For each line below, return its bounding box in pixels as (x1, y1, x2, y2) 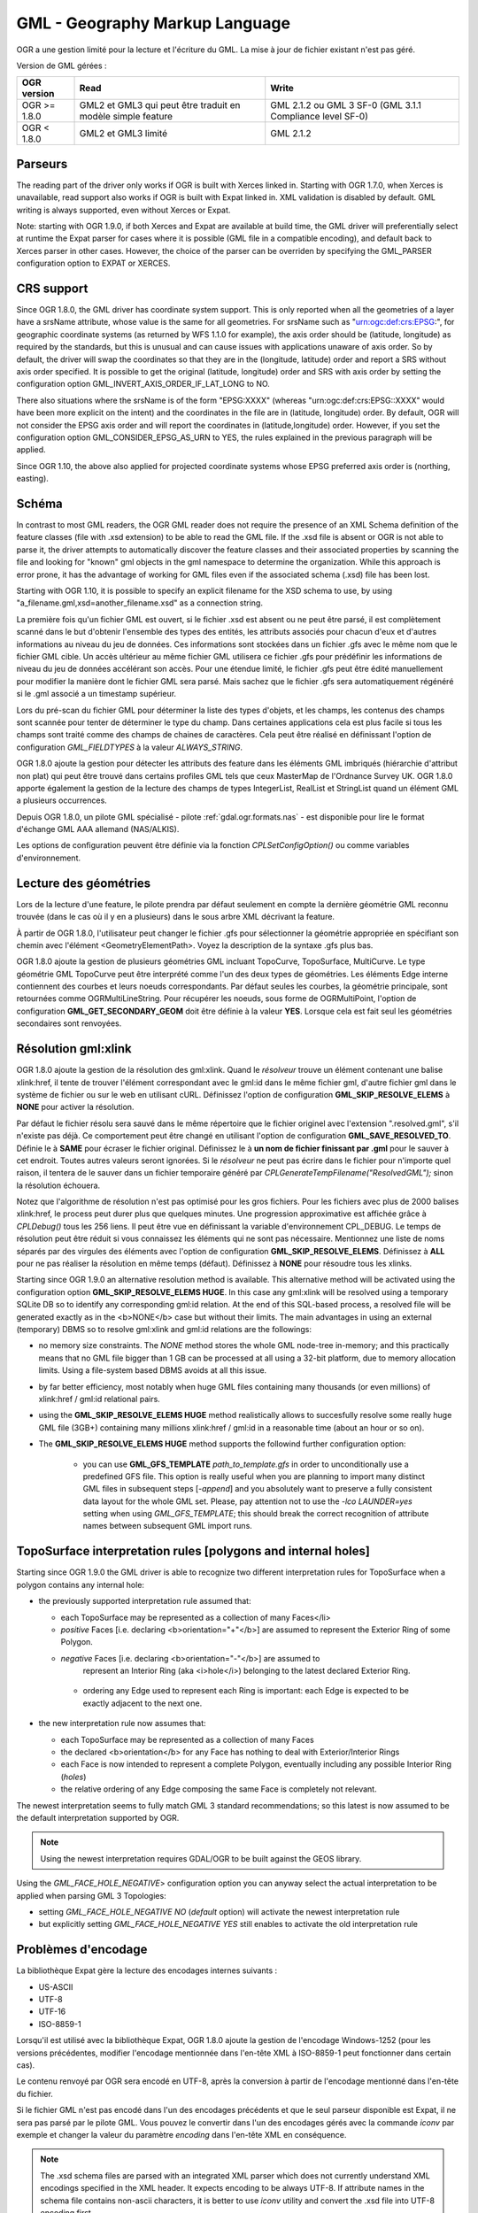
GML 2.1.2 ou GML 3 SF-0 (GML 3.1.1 (270, 99, 422, 112)
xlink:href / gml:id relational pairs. (38, 1393, 161, 1404)
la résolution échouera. (16, 1180, 101, 1191)
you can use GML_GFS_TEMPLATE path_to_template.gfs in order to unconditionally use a (82, 1459, 409, 1469)
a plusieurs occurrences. (16, 795, 108, 806)
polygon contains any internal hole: (16, 1579, 145, 1590)
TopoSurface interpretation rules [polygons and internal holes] (16, 1544, 371, 1559)
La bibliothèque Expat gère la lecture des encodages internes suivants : (16, 1965, 278, 1976)
